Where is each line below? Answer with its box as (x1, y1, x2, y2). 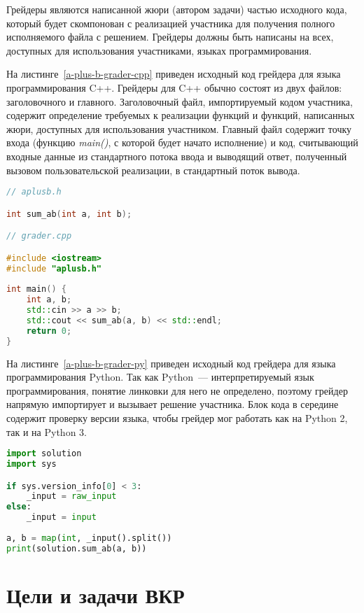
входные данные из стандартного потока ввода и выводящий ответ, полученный (6, 148, 347, 163)
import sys (6, 459, 57, 470)
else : (6, 502, 31, 512)
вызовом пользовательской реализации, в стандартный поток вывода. (6, 162, 300, 177)
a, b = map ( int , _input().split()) (6, 533, 172, 543)
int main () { (6, 284, 66, 295)
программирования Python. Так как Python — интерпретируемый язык (6, 369, 314, 384)
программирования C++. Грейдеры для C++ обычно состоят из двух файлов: (6, 80, 342, 94)
